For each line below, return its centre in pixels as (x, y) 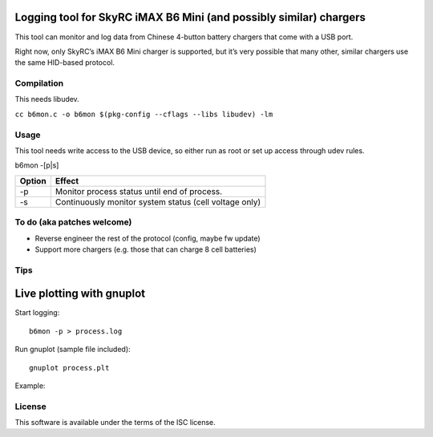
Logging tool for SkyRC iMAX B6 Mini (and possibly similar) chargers (190, 17)
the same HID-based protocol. (65, 63)
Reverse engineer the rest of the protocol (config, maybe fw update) (148, 238)
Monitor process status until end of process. (139, 191)
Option (33, 180)
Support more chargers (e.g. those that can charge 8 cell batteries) (146, 249)
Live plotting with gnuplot (80, 294)
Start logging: (37, 313)
